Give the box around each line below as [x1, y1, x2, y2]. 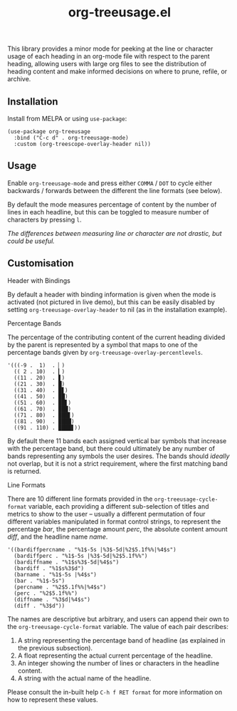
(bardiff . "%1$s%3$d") [14, 564, 84, 572]
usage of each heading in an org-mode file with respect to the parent [7, 52, 210, 61]
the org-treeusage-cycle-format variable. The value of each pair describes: [7, 622, 229, 630]
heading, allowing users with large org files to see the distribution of [7, 60, 207, 68]
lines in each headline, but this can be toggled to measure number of [7, 207, 209, 216]
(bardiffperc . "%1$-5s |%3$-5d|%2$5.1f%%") [14, 552, 148, 559]
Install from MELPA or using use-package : [7, 115, 127, 123]
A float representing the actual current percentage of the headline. [17, 651, 214, 660]
